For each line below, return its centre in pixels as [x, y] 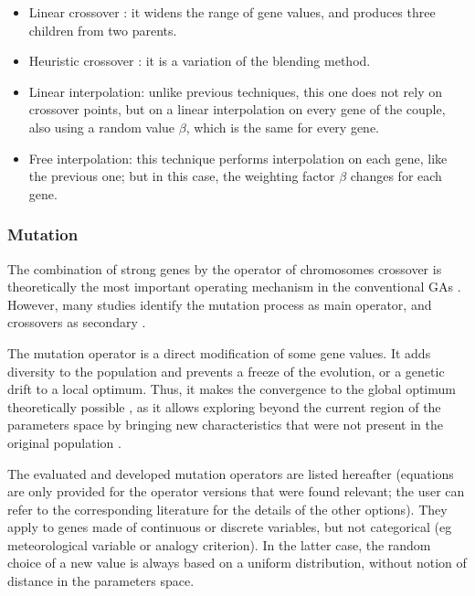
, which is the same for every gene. [283, 127]
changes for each [396, 176]
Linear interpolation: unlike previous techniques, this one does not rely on [235, 91]
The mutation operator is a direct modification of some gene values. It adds [219, 352]
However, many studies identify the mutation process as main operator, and [220, 304]
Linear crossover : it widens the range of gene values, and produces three [232, 12]
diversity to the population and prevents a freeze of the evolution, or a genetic [226, 371]
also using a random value [102, 127]
